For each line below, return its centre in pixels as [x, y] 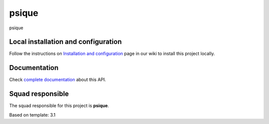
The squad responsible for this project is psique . [59, 106]
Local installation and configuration [66, 42]
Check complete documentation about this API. [58, 80]
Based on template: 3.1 [32, 115]
